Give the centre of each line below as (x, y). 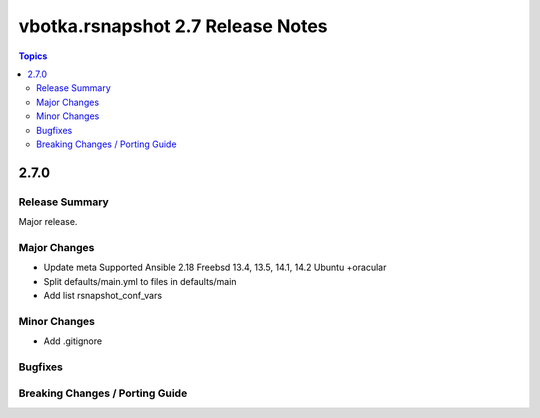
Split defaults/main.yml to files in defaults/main (140, 281)
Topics (33, 56)
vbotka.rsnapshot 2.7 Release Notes (173, 26)
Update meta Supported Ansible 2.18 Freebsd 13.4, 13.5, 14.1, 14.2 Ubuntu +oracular (215, 267)
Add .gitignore (73, 341)
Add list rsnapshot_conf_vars (103, 295)
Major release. (48, 222)
